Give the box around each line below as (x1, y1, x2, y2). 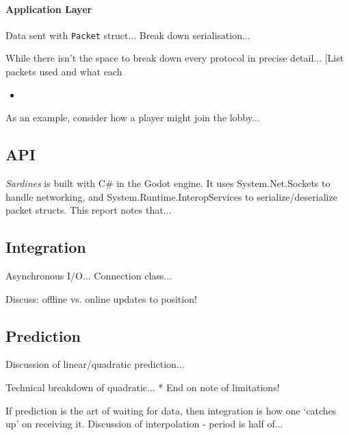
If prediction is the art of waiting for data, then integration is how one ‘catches (5, 403, 337, 417)
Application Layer (5, 1, 92, 16)
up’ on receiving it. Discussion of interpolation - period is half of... (5, 417, 283, 431)
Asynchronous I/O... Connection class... (5, 269, 172, 283)
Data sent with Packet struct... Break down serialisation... (5, 27, 250, 42)
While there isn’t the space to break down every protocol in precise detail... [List (5, 51, 344, 65)
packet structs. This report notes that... (5, 203, 172, 217)
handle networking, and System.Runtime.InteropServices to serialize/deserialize (5, 189, 337, 203)
